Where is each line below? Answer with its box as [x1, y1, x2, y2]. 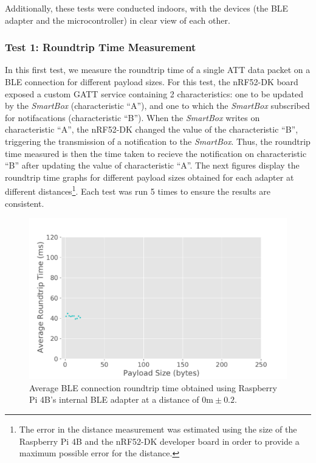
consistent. [5, 197, 44, 209]
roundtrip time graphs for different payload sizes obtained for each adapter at [5, 170, 294, 183]
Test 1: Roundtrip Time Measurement [5, 40, 196, 55]
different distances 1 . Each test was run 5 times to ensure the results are [5, 183, 270, 197]
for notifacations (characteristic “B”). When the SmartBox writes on [5, 111, 260, 124]
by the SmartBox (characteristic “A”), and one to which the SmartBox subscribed [5, 99, 310, 112]
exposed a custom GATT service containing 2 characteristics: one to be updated [5, 87, 303, 100]
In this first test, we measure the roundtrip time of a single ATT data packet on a [5, 63, 311, 76]
